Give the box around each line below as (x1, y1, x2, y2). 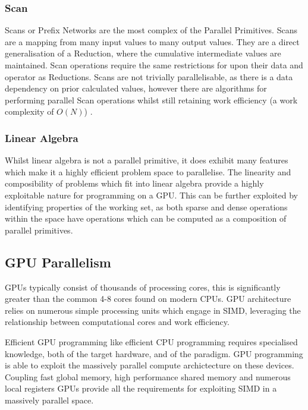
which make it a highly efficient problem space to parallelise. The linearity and (5, 165, 291, 178)
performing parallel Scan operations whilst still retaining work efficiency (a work (5, 93, 298, 106)
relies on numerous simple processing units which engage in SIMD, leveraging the (5, 304, 301, 316)
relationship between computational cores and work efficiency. (5, 316, 230, 328)
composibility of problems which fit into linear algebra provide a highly (5, 177, 264, 190)
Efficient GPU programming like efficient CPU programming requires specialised (5, 335, 298, 348)
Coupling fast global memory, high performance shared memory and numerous (5, 370, 291, 383)
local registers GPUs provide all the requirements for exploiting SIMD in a (5, 382, 277, 395)
